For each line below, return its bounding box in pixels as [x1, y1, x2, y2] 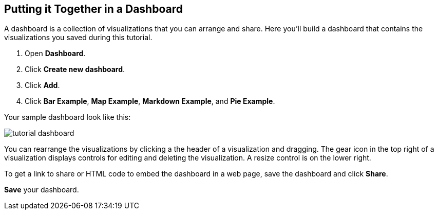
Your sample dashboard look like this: [4, 113, 131, 122]
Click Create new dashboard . [25, 65, 125, 74]
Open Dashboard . [25, 49, 86, 58]
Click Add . [25, 81, 60, 90]
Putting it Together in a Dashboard [4, 3, 183, 15]
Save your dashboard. [4, 185, 79, 194]
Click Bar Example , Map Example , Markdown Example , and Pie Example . [25, 97, 275, 106]
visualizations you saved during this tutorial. [4, 33, 153, 42]
